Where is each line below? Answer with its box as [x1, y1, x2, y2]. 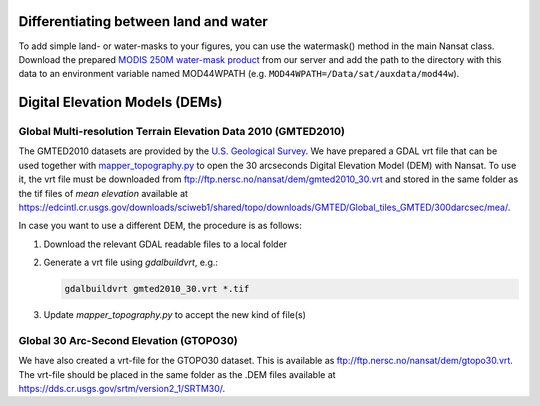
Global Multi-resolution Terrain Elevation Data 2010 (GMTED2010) [18, 125, 345, 139]
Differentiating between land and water [18, 13, 269, 30]
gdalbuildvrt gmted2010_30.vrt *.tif [64, 283, 250, 295]
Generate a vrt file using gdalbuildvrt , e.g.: [43, 256, 219, 269]
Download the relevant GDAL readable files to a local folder [43, 238, 288, 250]
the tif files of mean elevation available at [18, 187, 189, 199]
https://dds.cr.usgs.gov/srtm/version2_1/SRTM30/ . [18, 383, 226, 395]
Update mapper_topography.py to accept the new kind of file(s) [43, 309, 307, 321]
